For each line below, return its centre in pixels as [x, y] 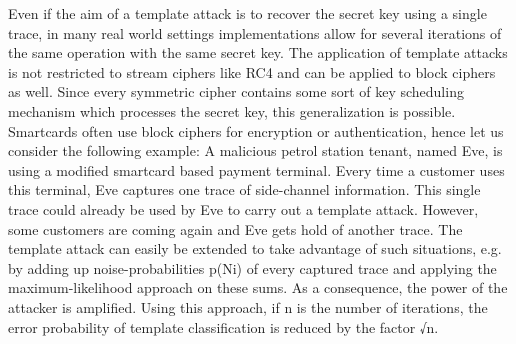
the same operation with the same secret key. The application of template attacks [258, 52]
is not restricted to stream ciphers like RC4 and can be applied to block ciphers [252, 71]
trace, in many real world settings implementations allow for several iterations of [255, 32]
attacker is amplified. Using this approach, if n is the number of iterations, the [248, 306]
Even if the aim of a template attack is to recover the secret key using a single [247, 13]
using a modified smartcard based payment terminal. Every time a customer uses [256, 169]
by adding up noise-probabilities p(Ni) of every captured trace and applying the [252, 267]
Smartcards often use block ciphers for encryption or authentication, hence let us [256, 130]
